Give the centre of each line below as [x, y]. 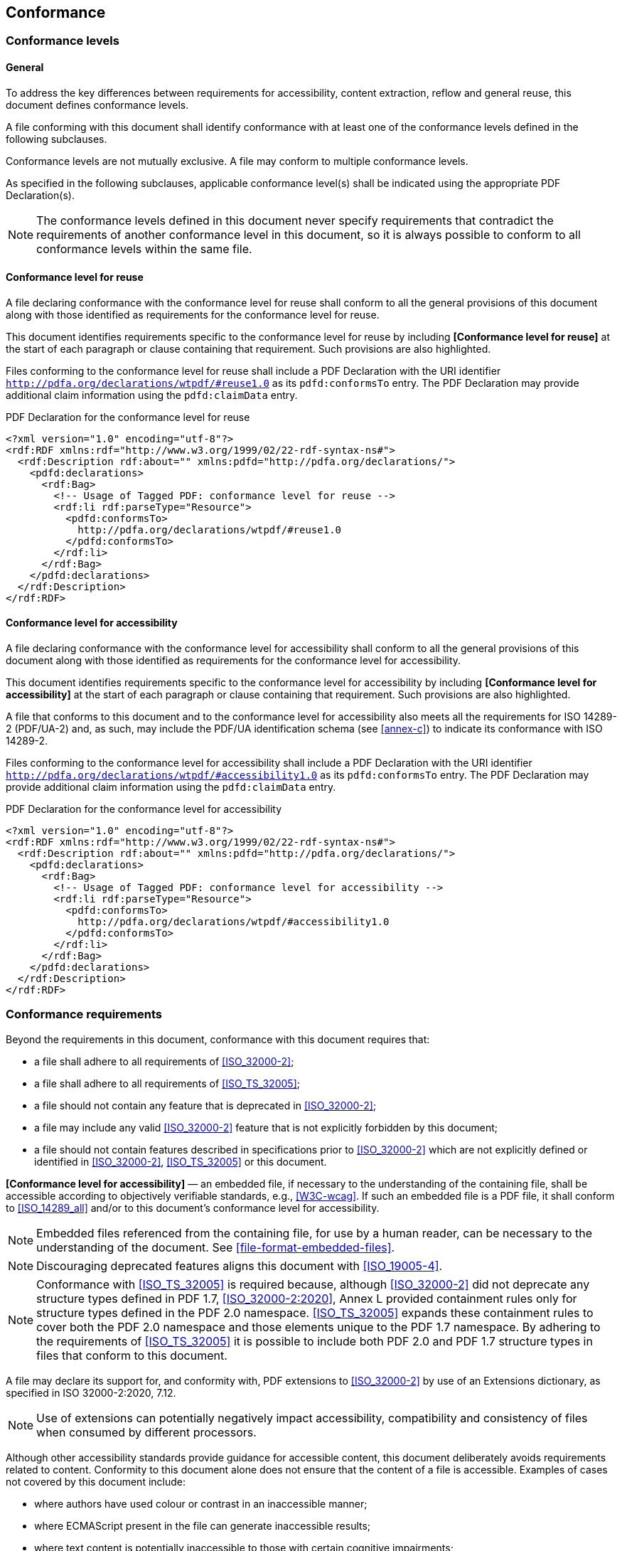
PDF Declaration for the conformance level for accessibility [144, 809]
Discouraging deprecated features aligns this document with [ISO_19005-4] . [240, 1265]
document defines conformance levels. [97, 105]
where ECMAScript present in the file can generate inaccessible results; [203, 1525]
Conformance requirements [84, 1014]
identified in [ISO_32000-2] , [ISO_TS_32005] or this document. [181, 1161]
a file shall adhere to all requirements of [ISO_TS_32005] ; [167, 1083]
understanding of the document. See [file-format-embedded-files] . [216, 1247]
